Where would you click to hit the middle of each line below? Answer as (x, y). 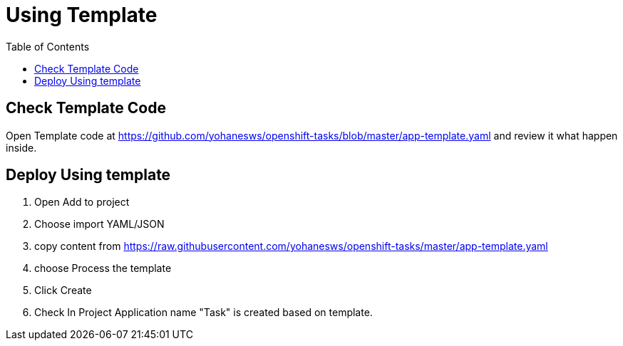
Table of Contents (48, 46)
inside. (21, 147)
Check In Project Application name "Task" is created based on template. (204, 313)
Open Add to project (82, 202)
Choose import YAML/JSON (99, 224)
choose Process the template (103, 268)
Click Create (63, 290)
